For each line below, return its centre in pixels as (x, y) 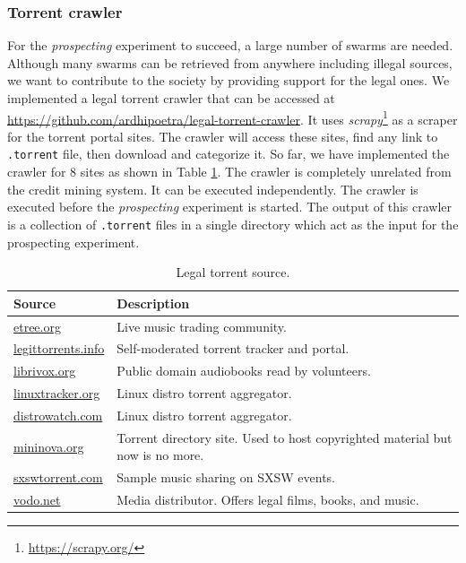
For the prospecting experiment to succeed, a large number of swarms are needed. (230, 45)
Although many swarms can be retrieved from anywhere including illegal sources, (230, 62)
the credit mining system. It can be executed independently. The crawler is (213, 189)
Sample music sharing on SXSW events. (226, 477)
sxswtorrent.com (58, 477)
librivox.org (45, 371)
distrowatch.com (58, 415)
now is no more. (160, 455)
